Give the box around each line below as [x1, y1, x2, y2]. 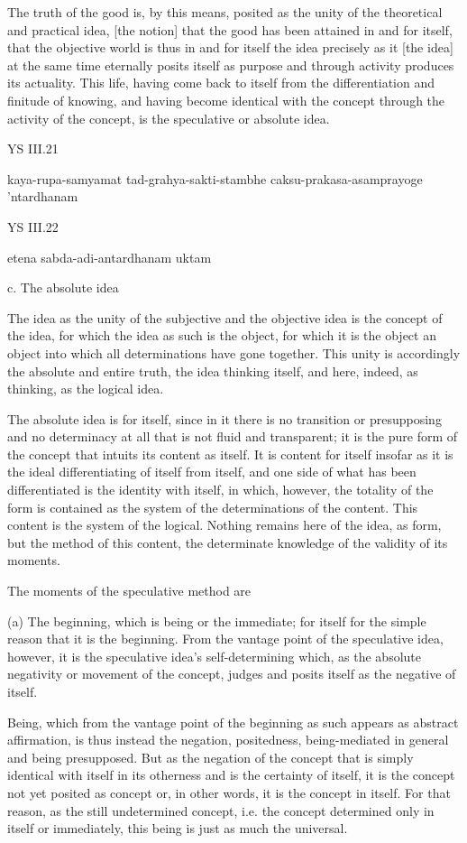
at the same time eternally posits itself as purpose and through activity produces [7, 55, 454, 74]
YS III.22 [7, 217, 59, 236]
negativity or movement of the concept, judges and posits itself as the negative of [7, 664, 456, 683]
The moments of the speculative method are [7, 581, 252, 600]
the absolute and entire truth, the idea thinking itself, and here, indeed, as [7, 361, 418, 380]
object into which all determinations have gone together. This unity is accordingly [7, 343, 461, 362]
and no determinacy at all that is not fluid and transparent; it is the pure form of [7, 427, 458, 446]
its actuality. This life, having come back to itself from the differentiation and [7, 73, 435, 92]
